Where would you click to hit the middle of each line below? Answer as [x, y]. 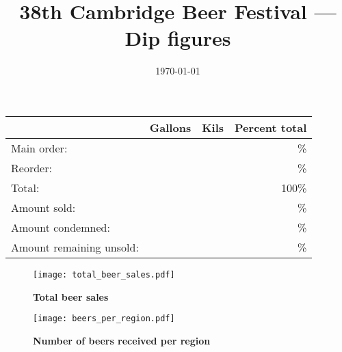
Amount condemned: [61, 227]
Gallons [170, 127]
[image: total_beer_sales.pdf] [104, 274]
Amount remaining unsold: [75, 247]
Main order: [39, 148]
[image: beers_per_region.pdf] [104, 319]
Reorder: [31, 167]
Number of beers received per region [122, 340]
